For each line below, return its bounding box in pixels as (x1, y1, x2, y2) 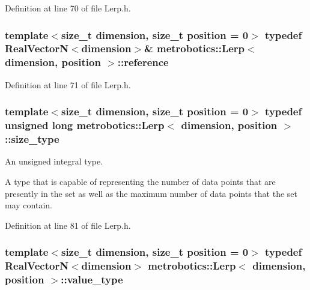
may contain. (5, 199, 52, 211)
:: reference (117, 55, 169, 70)
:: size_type (5, 131, 59, 147)
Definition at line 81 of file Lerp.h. (5, 219, 131, 231)
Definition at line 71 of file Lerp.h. (5, 78, 131, 91)
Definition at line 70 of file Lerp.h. (5, 2, 131, 14)
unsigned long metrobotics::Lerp (5, 118, 165, 133)
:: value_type (61, 272, 123, 287)
